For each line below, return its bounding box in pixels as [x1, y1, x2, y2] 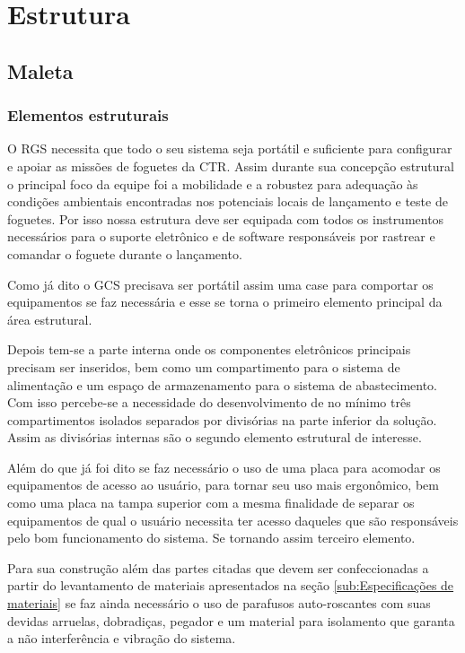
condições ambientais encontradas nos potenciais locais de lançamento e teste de [7, 192, 448, 211]
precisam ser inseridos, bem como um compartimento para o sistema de [7, 357, 400, 376]
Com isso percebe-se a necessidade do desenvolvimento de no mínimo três [7, 393, 411, 412]
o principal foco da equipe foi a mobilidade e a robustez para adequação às [7, 174, 418, 193]
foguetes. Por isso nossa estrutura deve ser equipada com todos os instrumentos [7, 209, 444, 228]
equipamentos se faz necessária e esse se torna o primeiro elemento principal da [7, 292, 443, 311]
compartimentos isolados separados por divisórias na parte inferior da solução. [7, 410, 437, 429]
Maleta [7, 57, 74, 84]
